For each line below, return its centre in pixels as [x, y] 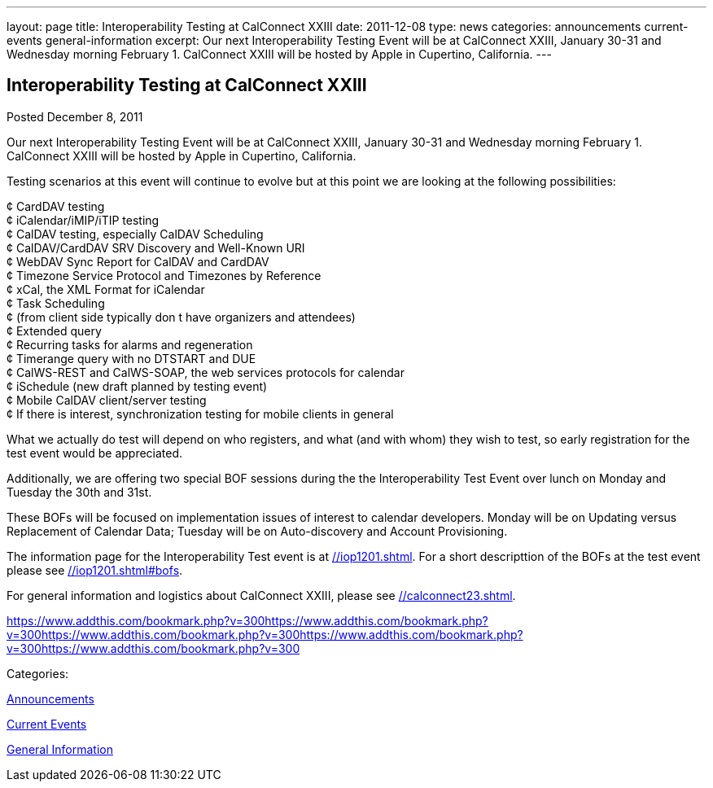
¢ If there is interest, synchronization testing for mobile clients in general [200, 414]
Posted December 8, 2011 [75, 116]
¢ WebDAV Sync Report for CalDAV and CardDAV [138, 261]
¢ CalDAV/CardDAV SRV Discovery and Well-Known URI [156, 247]
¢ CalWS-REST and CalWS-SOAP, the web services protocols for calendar [206, 372]
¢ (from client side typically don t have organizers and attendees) [181, 317]
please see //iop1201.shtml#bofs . [95, 570]
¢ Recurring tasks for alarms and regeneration [130, 344]
